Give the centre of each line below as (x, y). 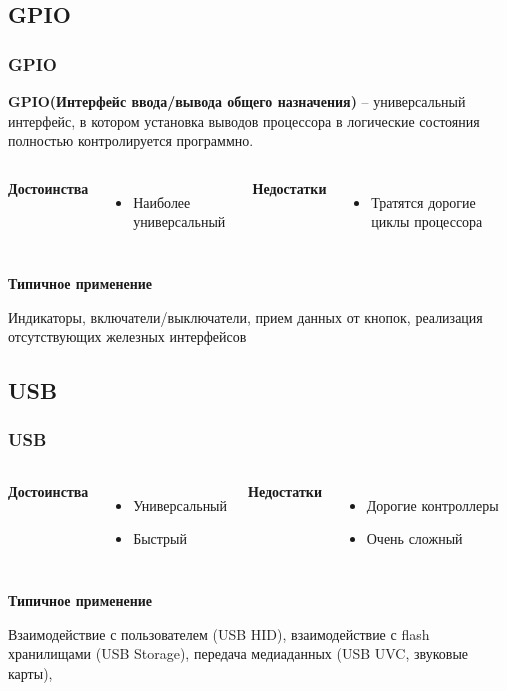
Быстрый (160, 538)
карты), (30, 672)
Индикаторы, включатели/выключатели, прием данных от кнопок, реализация (245, 316)
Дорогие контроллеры (432, 504)
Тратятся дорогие (423, 201)
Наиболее (162, 201)
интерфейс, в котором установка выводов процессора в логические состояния (244, 120)
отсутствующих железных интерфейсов (127, 336)
